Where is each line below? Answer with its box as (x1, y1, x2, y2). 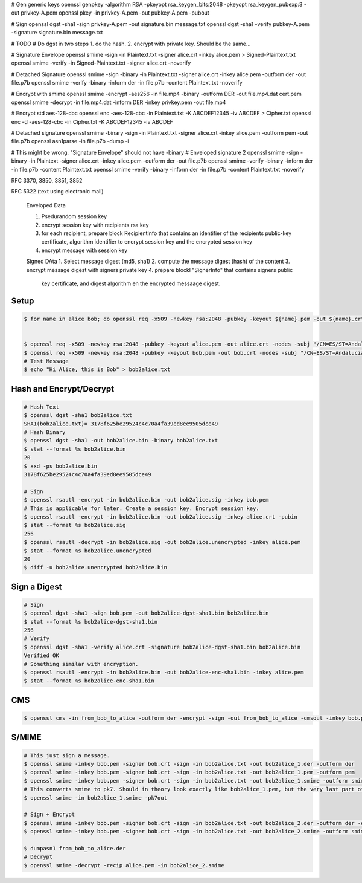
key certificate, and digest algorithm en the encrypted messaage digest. (41, 280, 221, 287)
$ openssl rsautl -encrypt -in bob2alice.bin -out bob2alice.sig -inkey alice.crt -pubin (24, 513, 298, 520)
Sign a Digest (11, 581, 63, 592)
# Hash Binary (24, 429, 66, 436)
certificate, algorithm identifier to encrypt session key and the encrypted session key (41, 238, 253, 245)
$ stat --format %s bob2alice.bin (24, 445, 126, 453)
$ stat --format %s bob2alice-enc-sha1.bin (24, 678, 155, 684)
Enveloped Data (26, 201, 66, 209)
